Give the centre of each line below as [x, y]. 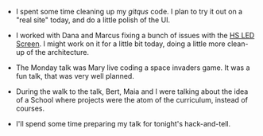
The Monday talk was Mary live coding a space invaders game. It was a [133, 68]
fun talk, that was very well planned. [75, 76]
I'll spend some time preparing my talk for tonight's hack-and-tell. [123, 124]
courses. [30, 108]
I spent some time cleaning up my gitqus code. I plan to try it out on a [129, 12]
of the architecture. [58, 52]
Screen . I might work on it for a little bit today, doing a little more [120, 44]
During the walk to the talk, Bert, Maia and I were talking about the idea [132, 91]
